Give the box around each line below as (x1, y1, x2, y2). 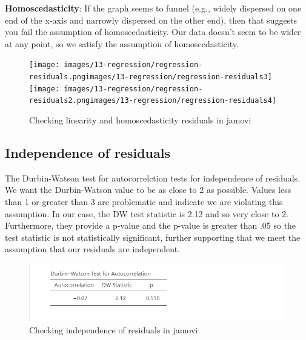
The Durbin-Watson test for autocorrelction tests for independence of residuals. (5, 171, 301, 184)
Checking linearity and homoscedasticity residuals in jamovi (29, 114, 251, 126)
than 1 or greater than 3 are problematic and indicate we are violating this (5, 195, 283, 208)
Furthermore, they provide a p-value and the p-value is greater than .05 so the (5, 219, 296, 232)
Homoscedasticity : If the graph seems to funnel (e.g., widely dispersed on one (5, 2, 302, 14)
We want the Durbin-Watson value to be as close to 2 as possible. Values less (5, 183, 291, 196)
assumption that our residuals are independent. (5, 243, 181, 255)
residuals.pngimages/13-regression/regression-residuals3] (29, 73, 272, 82)
